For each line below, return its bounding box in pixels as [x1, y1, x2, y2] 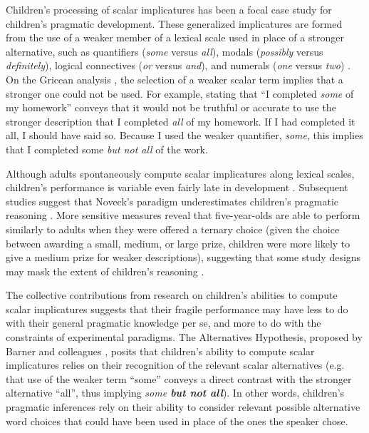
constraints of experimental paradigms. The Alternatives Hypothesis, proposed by [6, 330, 363, 345]
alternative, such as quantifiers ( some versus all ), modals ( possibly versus [6, 44, 323, 58]
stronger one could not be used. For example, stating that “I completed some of [6, 86, 354, 101]
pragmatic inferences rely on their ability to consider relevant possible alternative [6, 399, 360, 414]
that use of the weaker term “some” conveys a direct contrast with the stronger [6, 371, 352, 386]
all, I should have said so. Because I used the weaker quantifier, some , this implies [6, 128, 363, 143]
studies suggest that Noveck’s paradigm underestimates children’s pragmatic [6, 193, 339, 208]
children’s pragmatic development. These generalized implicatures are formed [6, 16, 343, 31]
